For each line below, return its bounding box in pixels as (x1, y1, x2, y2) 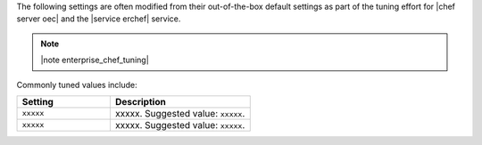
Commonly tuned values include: (16, 79, 137, 90)
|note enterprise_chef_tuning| (40, 54, 149, 66)
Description (114, 95, 167, 108)
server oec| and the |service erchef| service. (16, 13, 181, 24)
